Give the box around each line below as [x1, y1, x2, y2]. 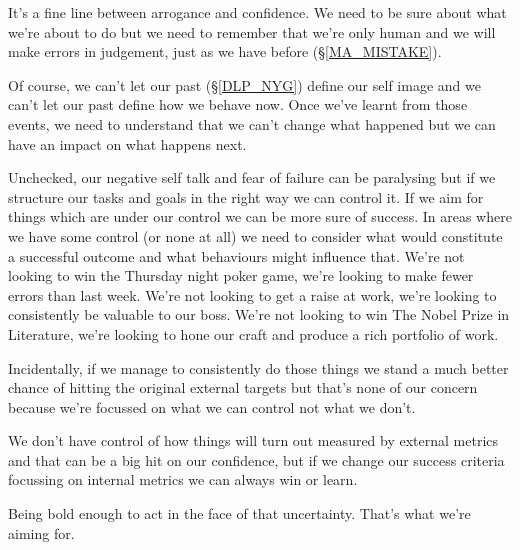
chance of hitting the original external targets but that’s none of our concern [8, 377, 478, 398]
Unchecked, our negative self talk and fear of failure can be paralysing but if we [8, 167, 496, 188]
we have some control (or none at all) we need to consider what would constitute [8, 225, 503, 246]
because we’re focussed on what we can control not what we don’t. [8, 396, 416, 417]
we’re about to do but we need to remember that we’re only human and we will [8, 21, 496, 42]
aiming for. [8, 522, 75, 543]
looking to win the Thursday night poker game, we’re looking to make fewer [8, 265, 474, 286]
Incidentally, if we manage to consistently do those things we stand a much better [8, 357, 509, 378]
